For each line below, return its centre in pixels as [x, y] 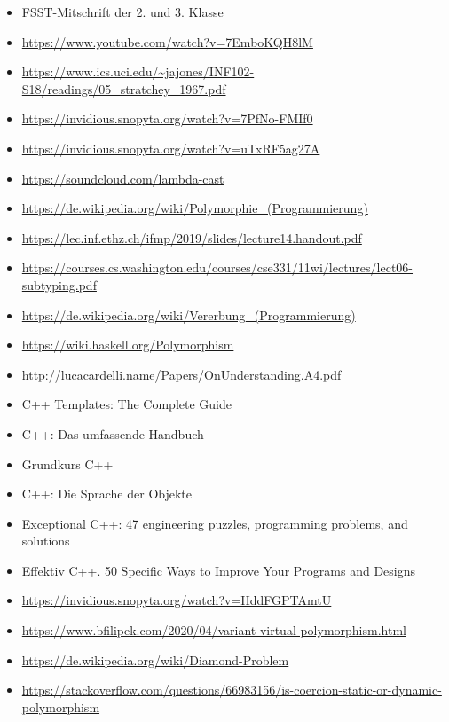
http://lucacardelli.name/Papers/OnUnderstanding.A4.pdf [181, 374]
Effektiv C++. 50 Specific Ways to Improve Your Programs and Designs [219, 570]
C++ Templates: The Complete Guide [127, 404]
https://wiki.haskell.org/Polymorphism [128, 345]
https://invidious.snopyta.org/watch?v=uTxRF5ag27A [171, 148]
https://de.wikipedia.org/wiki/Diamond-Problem [155, 659]
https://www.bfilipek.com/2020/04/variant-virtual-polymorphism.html [214, 630]
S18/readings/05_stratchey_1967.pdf [124, 88]
